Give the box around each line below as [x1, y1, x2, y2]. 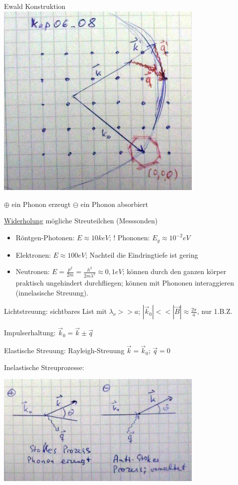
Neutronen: [15, 266, 50, 277]
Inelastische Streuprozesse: [4, 362, 84, 372]
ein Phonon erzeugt [11, 198, 71, 209]
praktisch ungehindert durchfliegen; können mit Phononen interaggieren [15, 278, 235, 288]
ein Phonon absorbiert [80, 198, 148, 209]
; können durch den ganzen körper [122, 266, 227, 277]
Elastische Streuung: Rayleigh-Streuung [4, 345, 125, 356]
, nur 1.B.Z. [197, 306, 233, 316]
